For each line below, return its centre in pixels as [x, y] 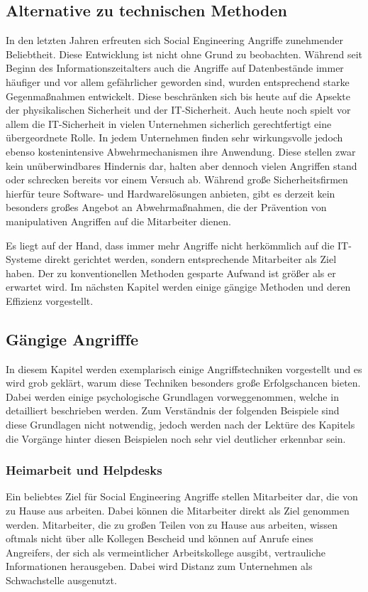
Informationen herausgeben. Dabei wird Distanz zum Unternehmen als [159, 566]
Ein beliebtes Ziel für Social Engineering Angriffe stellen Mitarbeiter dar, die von [182, 496]
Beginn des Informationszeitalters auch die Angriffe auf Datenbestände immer [175, 68]
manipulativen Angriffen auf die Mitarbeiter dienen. [118, 221]
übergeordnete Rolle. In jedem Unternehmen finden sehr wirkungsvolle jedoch [174, 138]
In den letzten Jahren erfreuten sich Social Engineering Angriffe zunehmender [174, 40]
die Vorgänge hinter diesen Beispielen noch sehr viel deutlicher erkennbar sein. [176, 438]
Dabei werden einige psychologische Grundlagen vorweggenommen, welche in [172, 396]
